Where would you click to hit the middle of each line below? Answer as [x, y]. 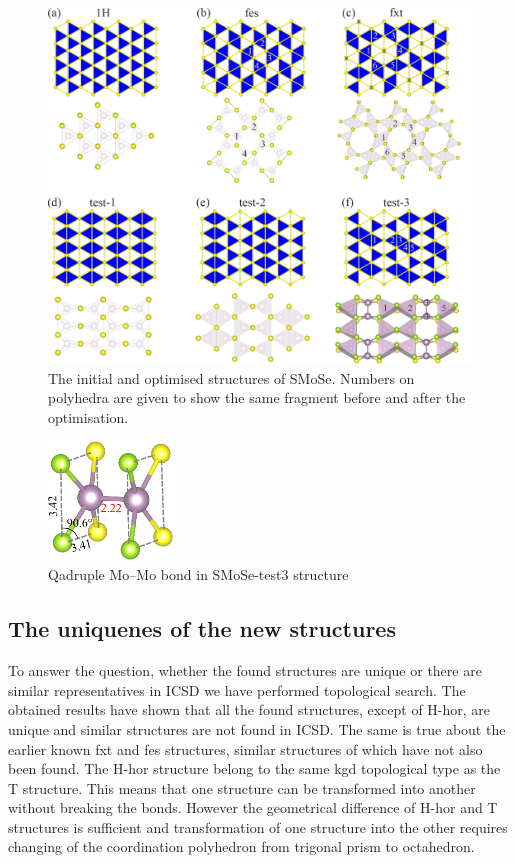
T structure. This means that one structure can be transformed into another [242, 787]
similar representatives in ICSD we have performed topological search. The [237, 689]
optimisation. [88, 416]
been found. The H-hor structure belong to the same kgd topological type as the [254, 768]
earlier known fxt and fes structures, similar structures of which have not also [245, 748]
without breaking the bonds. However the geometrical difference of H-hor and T [253, 807]
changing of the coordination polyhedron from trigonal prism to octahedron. [241, 846]
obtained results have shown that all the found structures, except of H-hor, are [249, 709]
